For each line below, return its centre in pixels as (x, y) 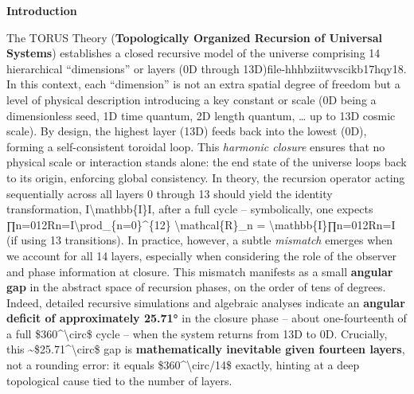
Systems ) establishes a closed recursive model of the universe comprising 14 (193, 53)
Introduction (42, 10)
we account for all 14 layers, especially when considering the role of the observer (202, 255)
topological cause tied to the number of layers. (119, 380)
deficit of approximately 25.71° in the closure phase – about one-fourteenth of (207, 318)
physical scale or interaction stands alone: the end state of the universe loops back (207, 162)
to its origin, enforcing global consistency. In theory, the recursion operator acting (206, 177)
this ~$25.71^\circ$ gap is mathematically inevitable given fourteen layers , (206, 349)
